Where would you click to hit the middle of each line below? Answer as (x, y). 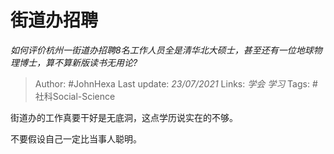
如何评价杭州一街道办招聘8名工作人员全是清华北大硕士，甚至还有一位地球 (162, 50)
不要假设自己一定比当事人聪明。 (76, 138)
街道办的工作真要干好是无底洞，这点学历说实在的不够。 (124, 117)
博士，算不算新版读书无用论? (78, 62)
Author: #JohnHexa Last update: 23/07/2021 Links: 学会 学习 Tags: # (176, 83)
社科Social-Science (75, 96)
